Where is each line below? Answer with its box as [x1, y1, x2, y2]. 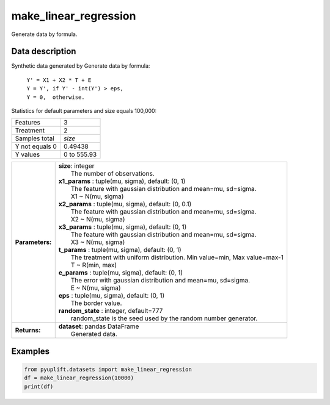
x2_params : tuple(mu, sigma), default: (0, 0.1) [58, 200, 192, 209]
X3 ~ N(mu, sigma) [70, 238, 125, 246]
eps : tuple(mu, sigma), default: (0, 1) [58, 292, 165, 300]
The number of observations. [70, 170, 155, 178]
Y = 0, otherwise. [26, 93, 85, 101]
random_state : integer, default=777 [58, 307, 163, 315]
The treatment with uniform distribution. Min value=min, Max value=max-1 [70, 253, 284, 262]
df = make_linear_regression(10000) [24, 375, 134, 381]
